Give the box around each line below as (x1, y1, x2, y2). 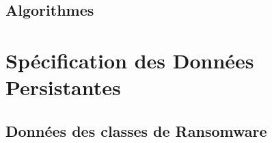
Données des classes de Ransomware (5, 120, 267, 141)
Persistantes (5, 73, 121, 101)
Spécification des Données (5, 46, 254, 74)
